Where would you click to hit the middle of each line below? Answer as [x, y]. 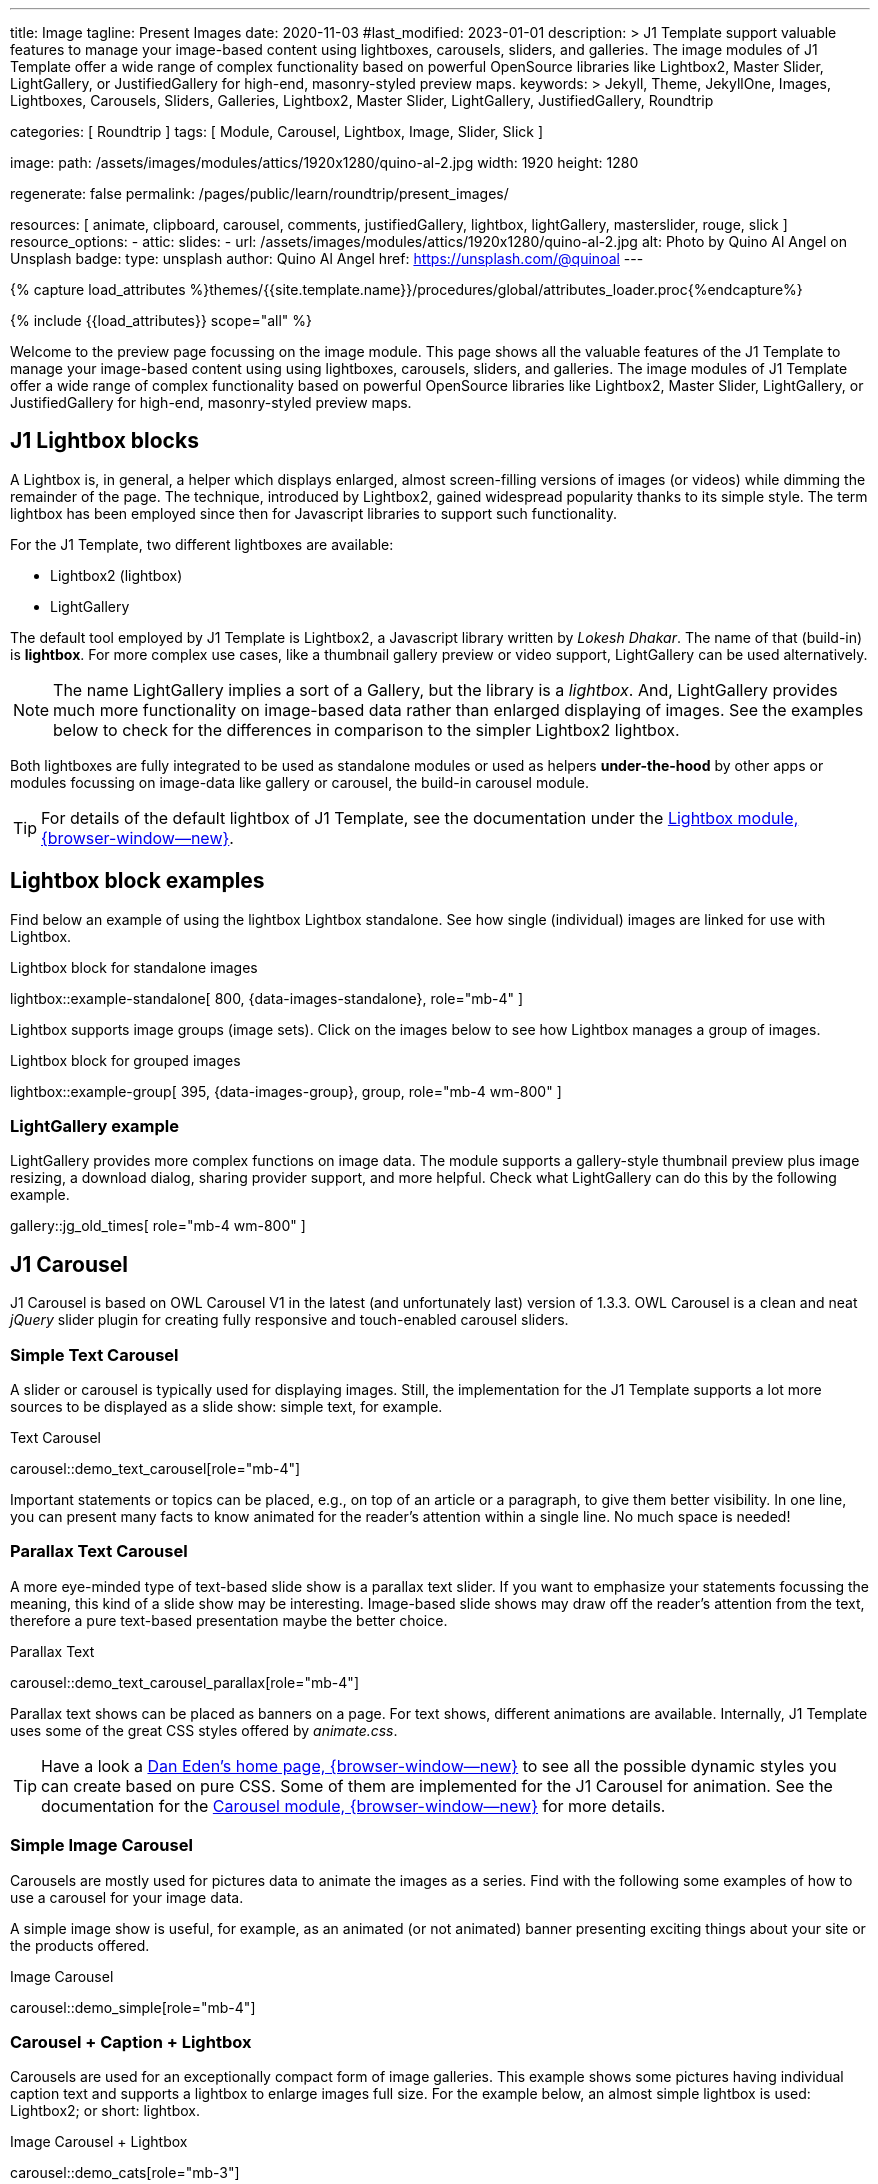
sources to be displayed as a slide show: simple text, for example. [226, 1407]
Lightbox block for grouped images [125, 1060]
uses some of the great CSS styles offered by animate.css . [204, 1730]
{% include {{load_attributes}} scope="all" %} [161, 320]
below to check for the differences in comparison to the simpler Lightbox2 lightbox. [366, 729]
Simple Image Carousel [101, 1845]
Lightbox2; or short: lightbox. [105, 2111]
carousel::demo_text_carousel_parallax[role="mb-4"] [184, 1682]
